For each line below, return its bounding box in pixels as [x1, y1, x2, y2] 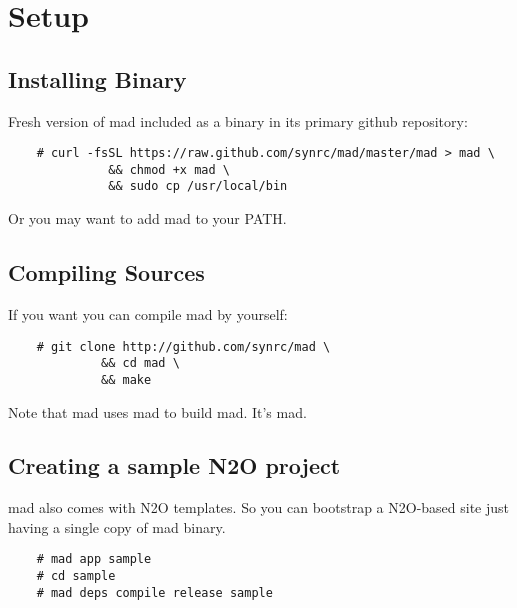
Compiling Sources [8, 257, 205, 288]
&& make [101, 372, 152, 387]
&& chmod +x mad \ [108, 162, 230, 177]
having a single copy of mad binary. [8, 516, 226, 537]
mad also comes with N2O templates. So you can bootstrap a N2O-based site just [8, 497, 510, 518]
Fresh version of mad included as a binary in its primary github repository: [8, 110, 468, 131]
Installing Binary [8, 63, 187, 94]
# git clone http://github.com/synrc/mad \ [36, 339, 331, 354]
